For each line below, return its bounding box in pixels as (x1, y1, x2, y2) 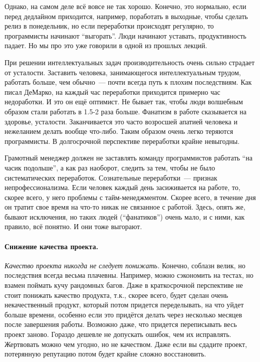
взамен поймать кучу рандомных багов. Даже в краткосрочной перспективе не (4, 280, 243, 290)
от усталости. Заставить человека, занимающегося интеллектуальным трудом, (4, 67, 241, 77)
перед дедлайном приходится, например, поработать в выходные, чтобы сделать (4, 11, 248, 21)
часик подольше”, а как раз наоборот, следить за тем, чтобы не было (4, 162, 215, 172)
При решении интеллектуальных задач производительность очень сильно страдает (4, 57, 255, 67)
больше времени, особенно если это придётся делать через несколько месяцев (4, 309, 242, 319)
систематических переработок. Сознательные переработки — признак (4, 172, 217, 183)
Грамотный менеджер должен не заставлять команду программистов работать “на (4, 152, 252, 163)
